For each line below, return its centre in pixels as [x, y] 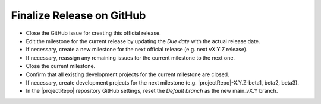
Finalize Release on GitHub [78, 15]
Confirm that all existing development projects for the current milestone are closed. [128, 74]
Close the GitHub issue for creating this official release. [94, 33]
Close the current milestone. [61, 66]
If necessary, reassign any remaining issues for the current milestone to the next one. [130, 58]
